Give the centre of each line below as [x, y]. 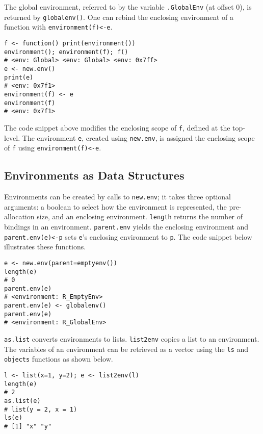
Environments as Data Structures [94, 175]
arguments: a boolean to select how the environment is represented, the [115, 206]
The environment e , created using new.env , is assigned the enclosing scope [138, 137]
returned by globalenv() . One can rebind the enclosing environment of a [119, 17]
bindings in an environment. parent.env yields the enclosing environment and [126, 226]
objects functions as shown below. [59, 359]
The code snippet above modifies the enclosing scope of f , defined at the [117, 127]
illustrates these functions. [45, 247]
